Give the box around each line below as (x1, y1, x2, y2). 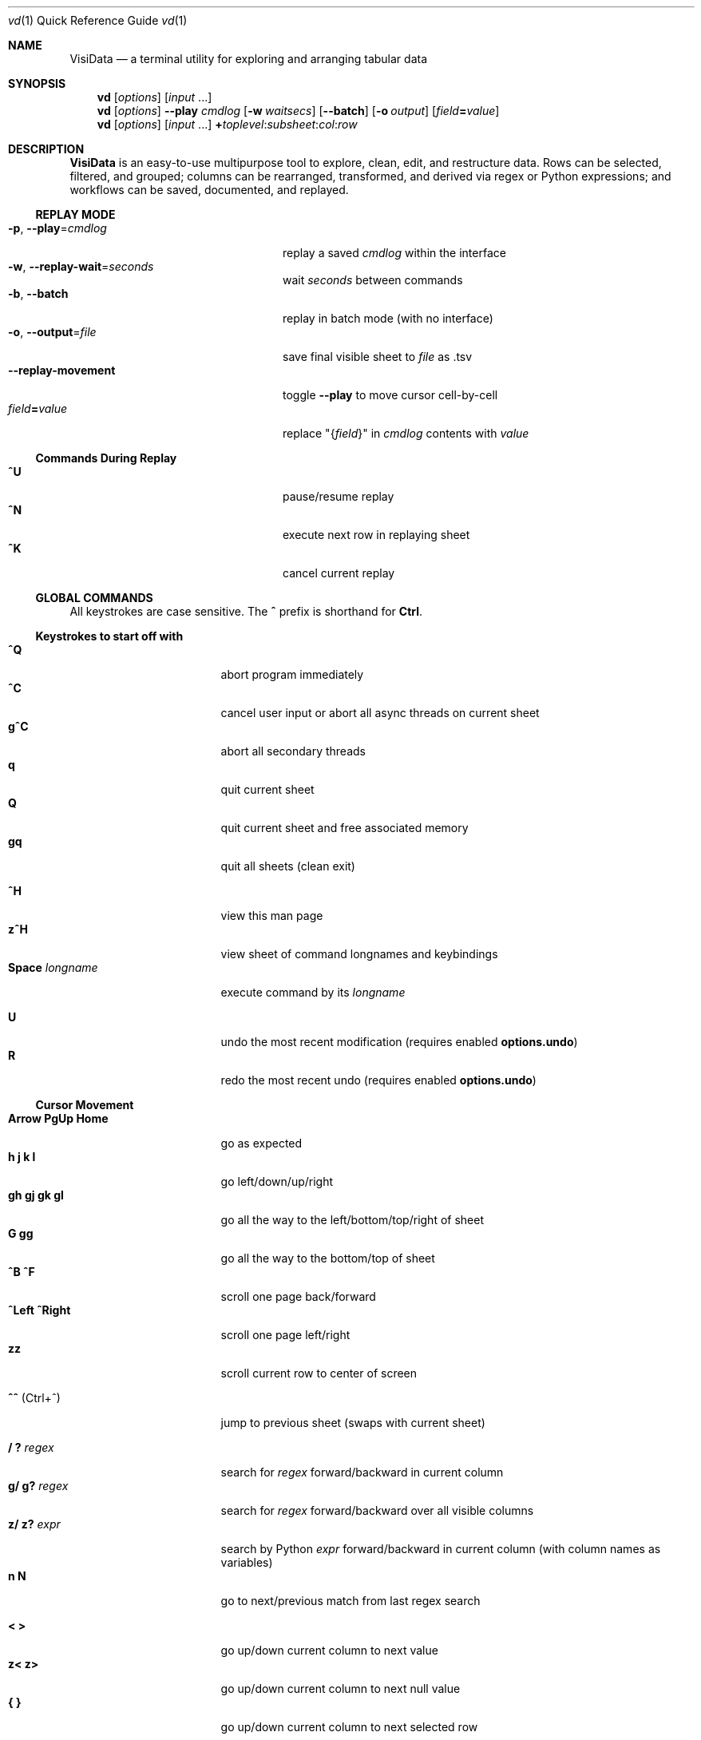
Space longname (8, 961, 98, 974)
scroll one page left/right (220, 1328, 350, 1342)
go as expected (220, 1136, 303, 1150)
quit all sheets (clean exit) (220, 859, 355, 873)
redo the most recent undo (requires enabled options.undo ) (220, 1073, 537, 1087)
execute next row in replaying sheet (283, 528, 470, 541)
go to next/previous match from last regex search (220, 1594, 481, 1607)
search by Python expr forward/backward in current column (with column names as (220, 1542, 661, 1556)
